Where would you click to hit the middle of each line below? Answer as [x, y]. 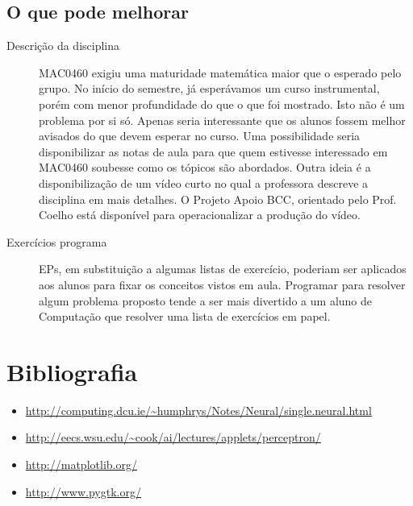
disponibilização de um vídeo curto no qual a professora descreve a [204, 182]
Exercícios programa [57, 241]
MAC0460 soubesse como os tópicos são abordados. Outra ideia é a [205, 167]
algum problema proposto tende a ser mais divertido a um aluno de [205, 300]
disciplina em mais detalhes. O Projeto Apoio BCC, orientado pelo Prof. [218, 199]
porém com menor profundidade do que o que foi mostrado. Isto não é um [222, 104]
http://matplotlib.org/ [81, 465]
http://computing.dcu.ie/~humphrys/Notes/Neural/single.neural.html [198, 410]
